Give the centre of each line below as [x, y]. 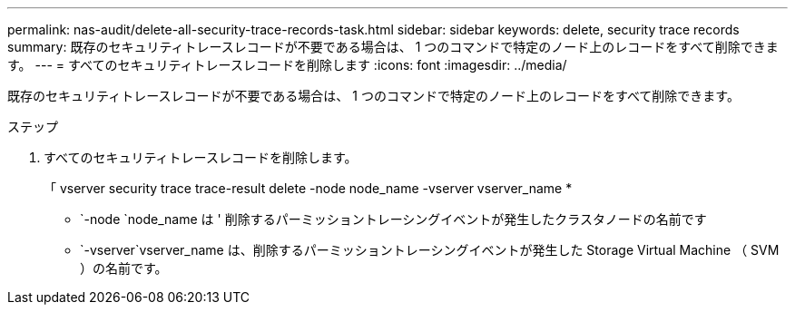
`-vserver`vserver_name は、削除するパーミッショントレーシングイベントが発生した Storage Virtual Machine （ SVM [430, 250]
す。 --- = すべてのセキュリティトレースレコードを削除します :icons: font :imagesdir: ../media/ [287, 65]
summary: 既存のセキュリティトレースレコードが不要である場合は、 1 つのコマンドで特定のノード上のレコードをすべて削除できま [393, 47]
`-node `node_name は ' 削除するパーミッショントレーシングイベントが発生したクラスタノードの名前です [393, 219]
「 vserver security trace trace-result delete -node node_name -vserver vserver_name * [308, 188]
